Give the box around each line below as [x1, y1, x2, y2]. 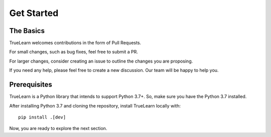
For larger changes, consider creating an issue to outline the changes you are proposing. [9, 58, 193, 64]
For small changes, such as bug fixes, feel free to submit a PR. [9, 49, 138, 55]
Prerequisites [9, 80, 52, 89]
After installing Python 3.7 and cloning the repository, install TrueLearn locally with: [9, 102, 181, 108]
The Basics [9, 26, 45, 35]
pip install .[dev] [18, 114, 66, 120]
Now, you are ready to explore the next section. [9, 125, 107, 131]
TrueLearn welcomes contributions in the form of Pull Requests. [9, 40, 142, 46]
